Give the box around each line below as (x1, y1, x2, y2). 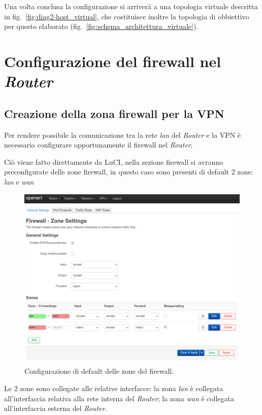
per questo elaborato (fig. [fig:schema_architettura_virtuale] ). (4, 21, 199, 32)
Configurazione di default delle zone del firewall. (24, 366, 174, 376)
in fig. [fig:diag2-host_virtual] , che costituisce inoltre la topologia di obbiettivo (4, 11, 249, 21)
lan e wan (4, 176, 34, 187)
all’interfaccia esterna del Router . (4, 403, 107, 413)
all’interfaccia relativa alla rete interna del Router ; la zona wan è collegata (4, 393, 234, 403)
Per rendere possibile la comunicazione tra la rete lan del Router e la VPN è (4, 129, 241, 140)
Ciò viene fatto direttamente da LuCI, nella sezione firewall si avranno (4, 156, 223, 167)
